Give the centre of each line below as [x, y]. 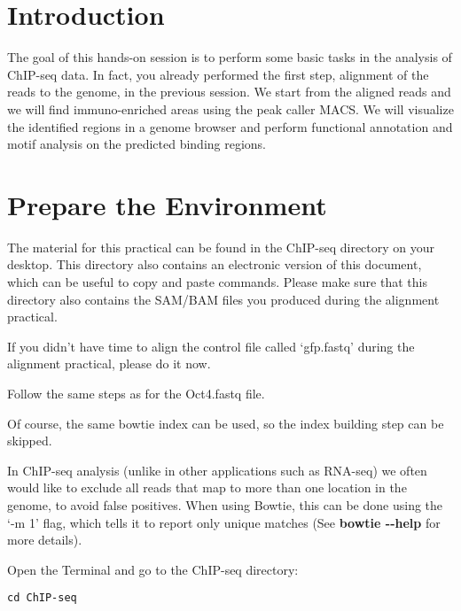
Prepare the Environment [167, 204]
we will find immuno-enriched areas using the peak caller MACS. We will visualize [230, 108]
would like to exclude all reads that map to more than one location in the [207, 487]
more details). [45, 540]
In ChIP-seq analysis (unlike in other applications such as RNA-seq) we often [217, 470]
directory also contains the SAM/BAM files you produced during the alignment [223, 299]
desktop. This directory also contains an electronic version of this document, [215, 264]
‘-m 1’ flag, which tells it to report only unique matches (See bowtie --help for [224, 522]
